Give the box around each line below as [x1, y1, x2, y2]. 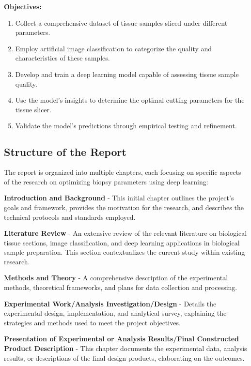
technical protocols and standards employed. [4, 212, 136, 222]
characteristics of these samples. [15, 53, 110, 63]
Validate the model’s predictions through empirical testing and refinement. [15, 121, 237, 131]
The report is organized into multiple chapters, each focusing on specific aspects [4, 167, 241, 177]
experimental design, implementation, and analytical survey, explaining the [4, 308, 227, 318]
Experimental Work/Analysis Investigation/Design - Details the [4, 298, 217, 308]
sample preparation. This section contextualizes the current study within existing [4, 247, 245, 257]
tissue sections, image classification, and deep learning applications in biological [4, 237, 240, 247]
